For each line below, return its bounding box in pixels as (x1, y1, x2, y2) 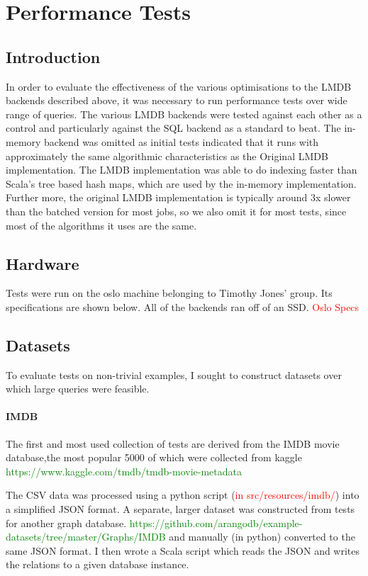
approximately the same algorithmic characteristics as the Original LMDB (6, 148, 328, 163)
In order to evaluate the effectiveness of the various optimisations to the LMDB (6, 79, 352, 94)
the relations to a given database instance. (6, 557, 189, 572)
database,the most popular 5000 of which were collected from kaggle (6, 450, 302, 465)
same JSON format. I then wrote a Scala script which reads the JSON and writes (6, 543, 360, 558)
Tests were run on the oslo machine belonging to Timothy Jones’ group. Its (6, 286, 333, 300)
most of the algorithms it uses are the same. (6, 218, 197, 232)
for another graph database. (6, 515, 127, 530)
